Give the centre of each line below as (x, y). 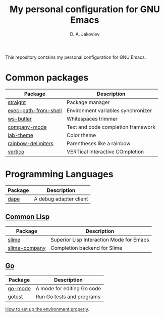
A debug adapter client (61, 199)
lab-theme (21, 135)
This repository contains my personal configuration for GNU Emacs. (76, 57)
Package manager (88, 102)
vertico (16, 151)
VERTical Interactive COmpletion (105, 151)
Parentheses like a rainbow (98, 143)
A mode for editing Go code (68, 289)
